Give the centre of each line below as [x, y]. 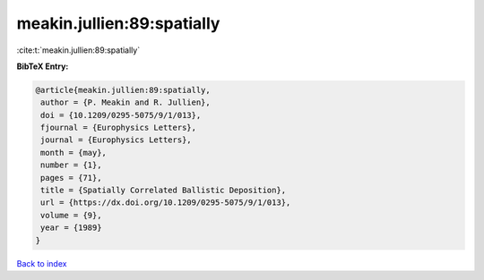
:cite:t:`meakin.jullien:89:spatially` [78, 50]
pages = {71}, [71, 178]
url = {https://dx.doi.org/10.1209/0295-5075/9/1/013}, [166, 203]
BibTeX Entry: [43, 66]
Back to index [42, 263]
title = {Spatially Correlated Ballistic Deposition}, [164, 191]
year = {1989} [71, 228]
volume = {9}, [71, 215]
